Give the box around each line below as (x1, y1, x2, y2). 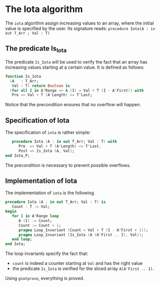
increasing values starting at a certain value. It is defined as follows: (5, 64, 145, 70)
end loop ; (11, 237, 32, 242)
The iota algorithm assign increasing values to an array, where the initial (5, 20, 154, 26)
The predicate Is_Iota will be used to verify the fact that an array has (5, 59, 148, 65)
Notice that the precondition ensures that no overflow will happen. (5, 102, 141, 108)
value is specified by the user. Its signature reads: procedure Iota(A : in (5, 25, 156, 31)
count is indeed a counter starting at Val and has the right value (12, 260, 143, 266)
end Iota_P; (5, 153, 30, 158)
